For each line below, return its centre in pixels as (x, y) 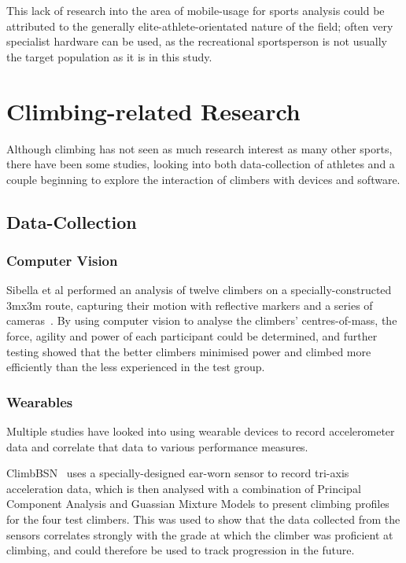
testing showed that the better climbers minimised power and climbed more (189, 351)
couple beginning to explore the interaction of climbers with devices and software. (203, 179)
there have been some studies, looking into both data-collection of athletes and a (201, 164)
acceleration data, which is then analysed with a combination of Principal (184, 488)
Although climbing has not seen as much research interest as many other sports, (199, 148)
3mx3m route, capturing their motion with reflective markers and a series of (190, 305)
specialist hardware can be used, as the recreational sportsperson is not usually (197, 41)
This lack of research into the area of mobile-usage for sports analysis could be (196, 10)
